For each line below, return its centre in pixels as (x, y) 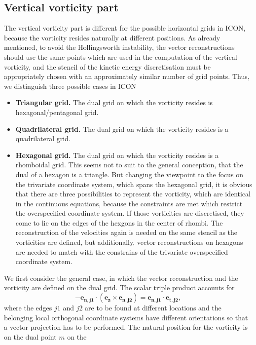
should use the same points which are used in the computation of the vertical (121, 57)
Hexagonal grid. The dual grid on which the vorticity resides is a (117, 155)
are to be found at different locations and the (153, 308)
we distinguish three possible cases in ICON (70, 86)
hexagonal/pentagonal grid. (57, 112)
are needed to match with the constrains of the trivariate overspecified (122, 251)
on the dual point (30, 336)
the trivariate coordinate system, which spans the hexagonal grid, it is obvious (134, 184)
